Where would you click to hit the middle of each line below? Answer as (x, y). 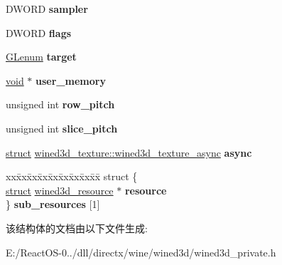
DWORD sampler (47, 9)
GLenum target (41, 57)
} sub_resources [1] (53, 204)
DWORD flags (39, 32)
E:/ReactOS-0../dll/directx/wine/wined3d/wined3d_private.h (141, 252)
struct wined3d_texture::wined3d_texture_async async (129, 152)
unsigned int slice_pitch (62, 128)
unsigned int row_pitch (60, 104)
